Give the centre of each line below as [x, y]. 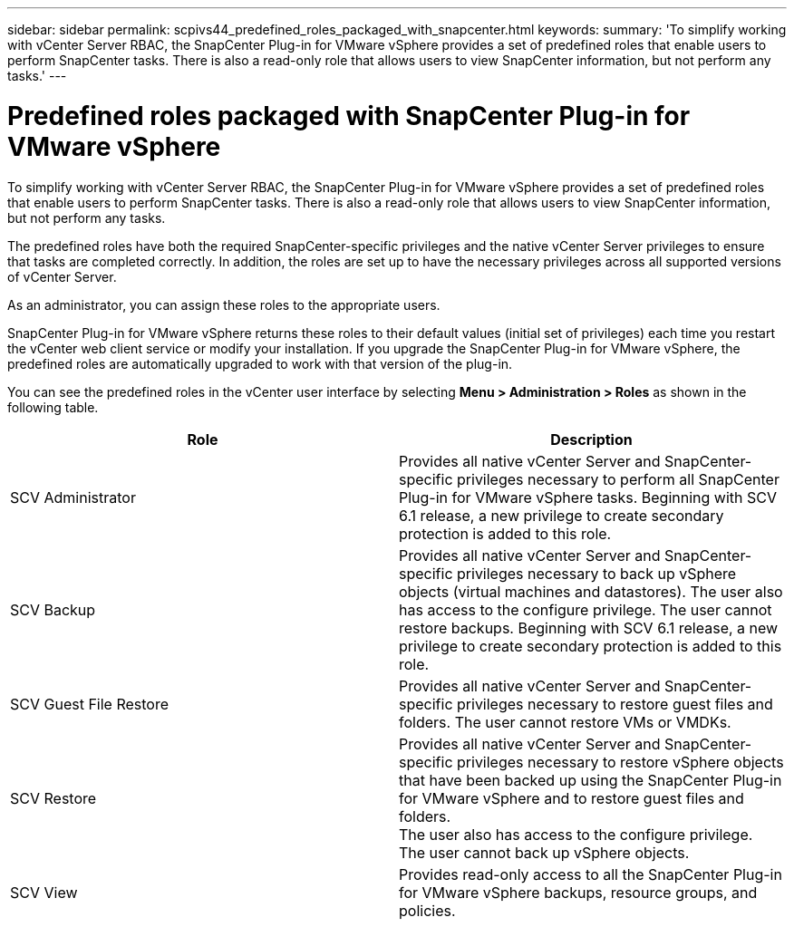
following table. [53, 407]
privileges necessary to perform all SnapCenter [618, 479]
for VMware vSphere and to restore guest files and [571, 798]
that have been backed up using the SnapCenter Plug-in [591, 780]
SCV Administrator [73, 497]
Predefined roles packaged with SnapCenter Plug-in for [349, 116]
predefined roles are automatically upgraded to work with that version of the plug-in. [260, 363]
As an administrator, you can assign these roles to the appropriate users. [224, 304]
